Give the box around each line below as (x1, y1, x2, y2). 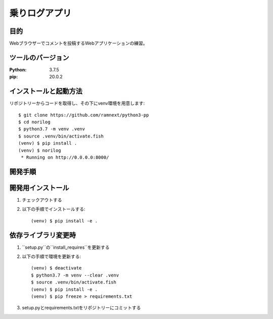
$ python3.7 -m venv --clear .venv (31, 272, 119, 278)
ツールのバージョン (9, 53, 69, 62)
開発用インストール (9, 184, 69, 192)
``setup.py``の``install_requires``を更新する (22, 244, 110, 250)
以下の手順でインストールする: (22, 206, 85, 212)
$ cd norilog (18, 119, 51, 125)
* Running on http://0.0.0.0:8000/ (21, 155, 109, 160)
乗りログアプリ (9, 8, 72, 19)
